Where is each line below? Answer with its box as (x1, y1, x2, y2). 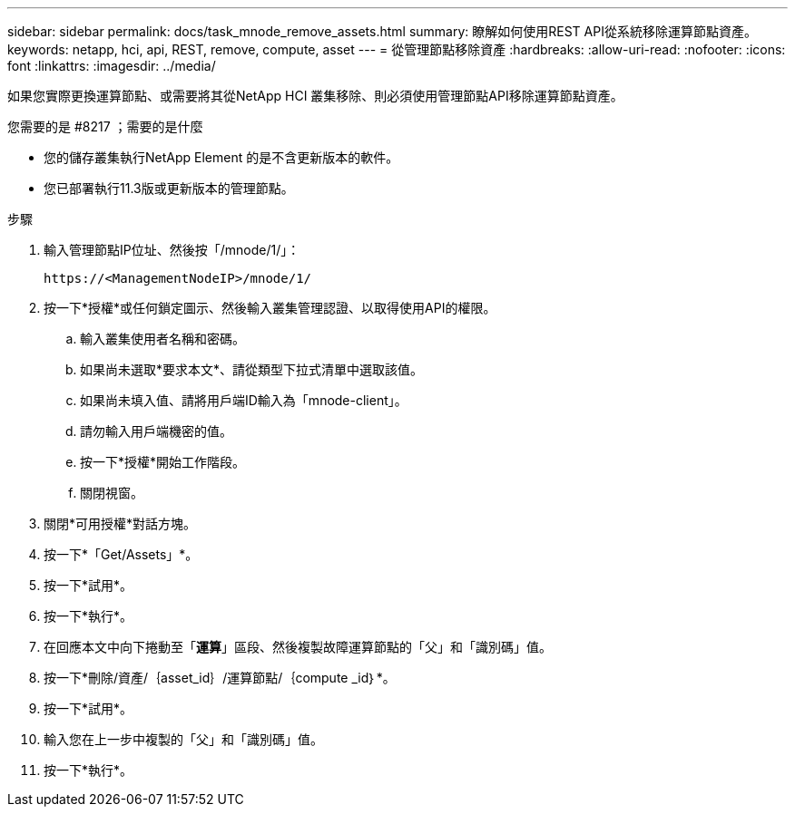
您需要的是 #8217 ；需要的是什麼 (7, 119, 203, 134)
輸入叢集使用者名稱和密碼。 (80, 331, 245, 346)
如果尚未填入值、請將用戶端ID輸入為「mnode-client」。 (80, 392, 407, 408)
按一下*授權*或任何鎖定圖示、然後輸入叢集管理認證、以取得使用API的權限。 (44, 300, 496, 315)
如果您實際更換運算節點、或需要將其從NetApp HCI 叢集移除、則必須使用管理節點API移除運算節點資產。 (7, 88, 623, 103)
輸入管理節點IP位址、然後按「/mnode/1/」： (44, 242, 300, 257)
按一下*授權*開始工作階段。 (80, 454, 246, 470)
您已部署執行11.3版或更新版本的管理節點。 (44, 180, 294, 196)
